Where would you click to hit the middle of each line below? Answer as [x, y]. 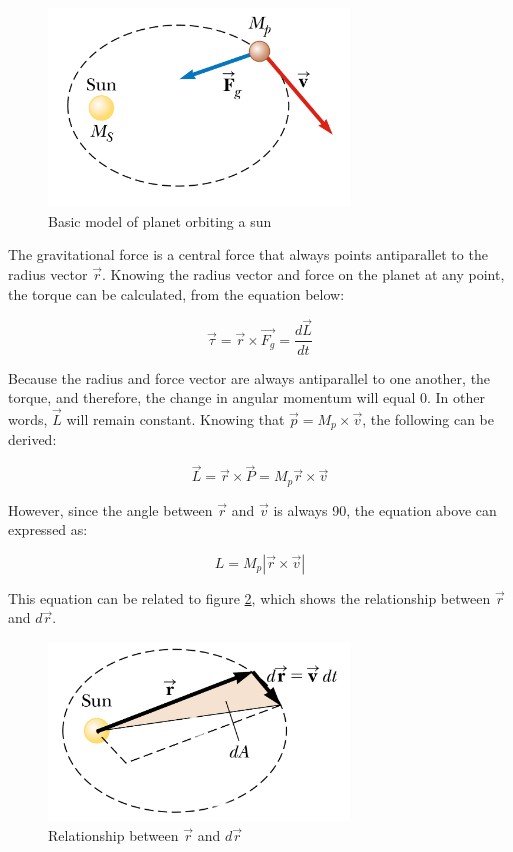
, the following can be [428, 418]
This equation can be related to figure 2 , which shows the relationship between [249, 597]
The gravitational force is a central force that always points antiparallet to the [248, 254]
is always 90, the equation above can [385, 509]
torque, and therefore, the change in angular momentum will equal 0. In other [246, 397]
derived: [32, 439]
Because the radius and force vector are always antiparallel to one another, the [249, 377]
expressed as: [48, 529]
